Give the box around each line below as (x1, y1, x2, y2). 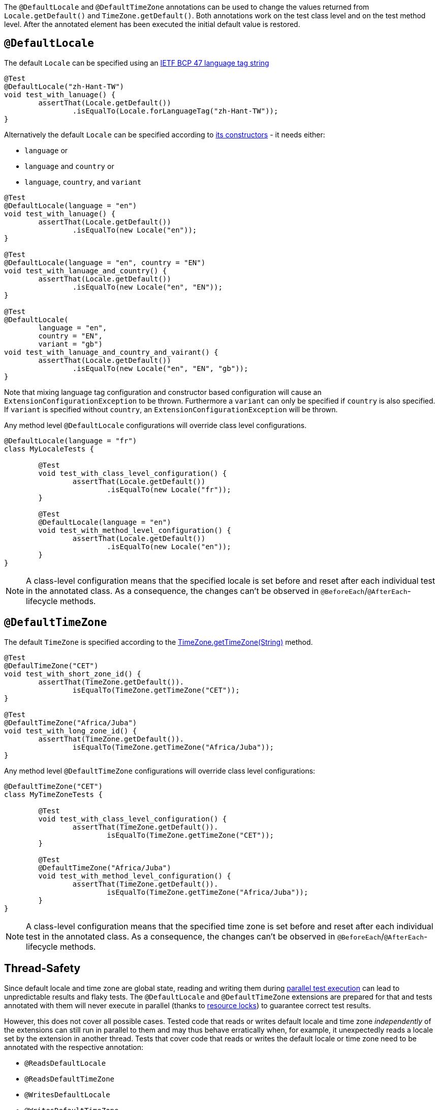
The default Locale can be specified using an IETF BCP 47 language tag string (4, 58, 269, 67)
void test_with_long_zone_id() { (4, 726, 137, 735)
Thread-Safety (4, 962, 81, 975)
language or (24, 146, 68, 155)
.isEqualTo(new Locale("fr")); (107, 485, 231, 494)
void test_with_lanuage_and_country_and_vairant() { (4, 348, 218, 356)
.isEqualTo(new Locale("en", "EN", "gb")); (72, 364, 248, 373)
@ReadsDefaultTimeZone (24, 1074, 115, 1083)
